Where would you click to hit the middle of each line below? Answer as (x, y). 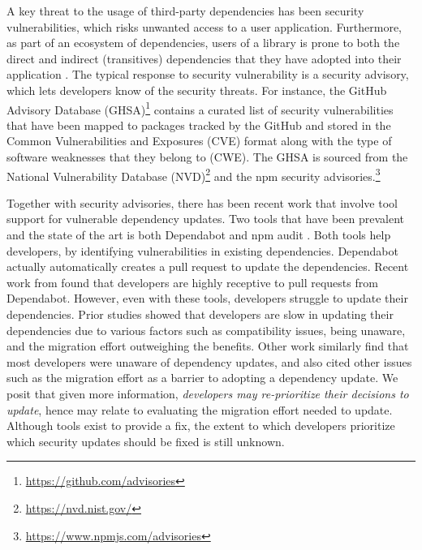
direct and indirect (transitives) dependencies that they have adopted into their (204, 58)
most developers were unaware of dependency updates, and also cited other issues (209, 361)
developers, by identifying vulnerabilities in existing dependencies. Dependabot (202, 250)
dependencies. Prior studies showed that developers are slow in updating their (200, 314)
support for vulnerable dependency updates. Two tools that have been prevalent (206, 219)
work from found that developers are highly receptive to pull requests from (192, 282)
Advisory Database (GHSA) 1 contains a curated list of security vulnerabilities (200, 108)
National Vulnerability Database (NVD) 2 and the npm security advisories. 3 (194, 174)
